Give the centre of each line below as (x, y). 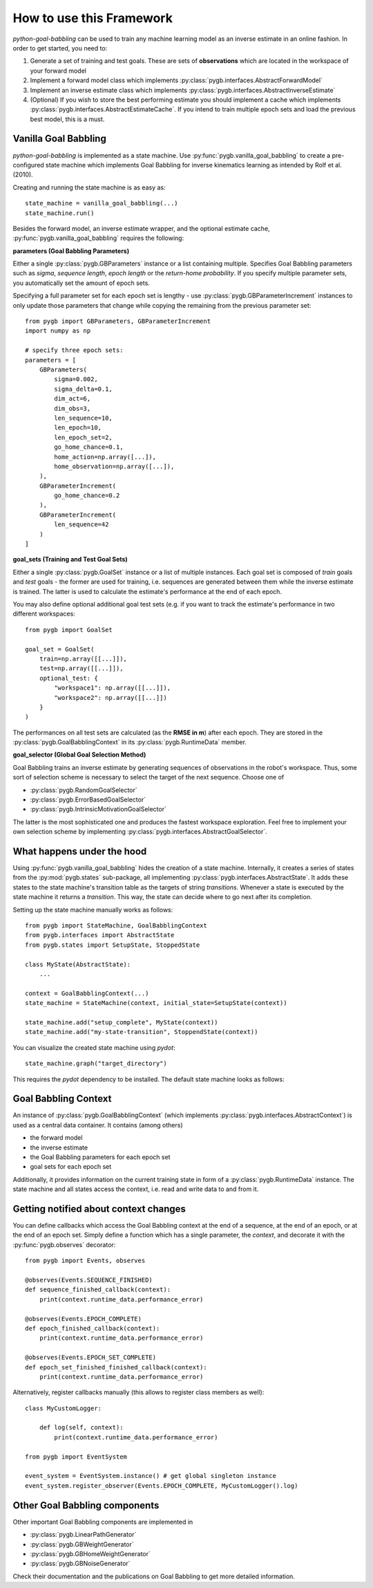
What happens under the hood (80, 851)
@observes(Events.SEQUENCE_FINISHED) (89, 1280)
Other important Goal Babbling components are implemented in (103, 1522)
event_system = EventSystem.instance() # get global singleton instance (151, 1476)
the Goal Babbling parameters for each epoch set (100, 1157)
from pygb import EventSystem (76, 1457)
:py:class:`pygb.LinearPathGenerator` (83, 1535)
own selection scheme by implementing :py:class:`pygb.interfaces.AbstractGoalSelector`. (140, 832)
